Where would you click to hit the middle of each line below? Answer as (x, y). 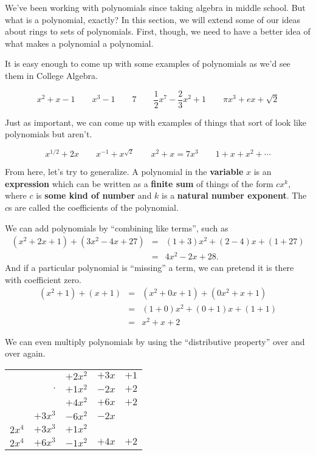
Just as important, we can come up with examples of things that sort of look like (156, 122)
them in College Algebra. (51, 75)
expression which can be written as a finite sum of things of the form (139, 183)
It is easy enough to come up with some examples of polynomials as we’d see (148, 63)
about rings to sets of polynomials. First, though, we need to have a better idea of (158, 31)
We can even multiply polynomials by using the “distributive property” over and (155, 341)
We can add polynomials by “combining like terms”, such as (117, 227)
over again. (25, 353)
